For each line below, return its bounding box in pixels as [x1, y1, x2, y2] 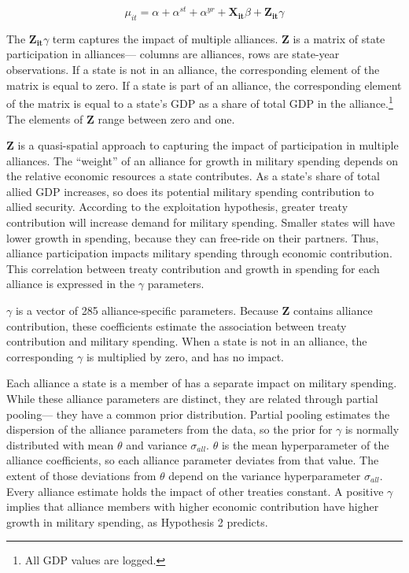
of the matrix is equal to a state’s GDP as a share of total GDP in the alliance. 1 [6, 93, 393, 111]
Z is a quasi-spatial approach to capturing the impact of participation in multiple [6, 137, 399, 153]
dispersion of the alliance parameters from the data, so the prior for [6, 421, 333, 438]
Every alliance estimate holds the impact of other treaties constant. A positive [6, 482, 384, 499]
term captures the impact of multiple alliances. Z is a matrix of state [52, 30, 385, 46]
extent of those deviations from [6, 467, 157, 483]
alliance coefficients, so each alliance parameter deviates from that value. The [6, 452, 379, 468]
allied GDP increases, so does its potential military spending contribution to [6, 183, 374, 199]
